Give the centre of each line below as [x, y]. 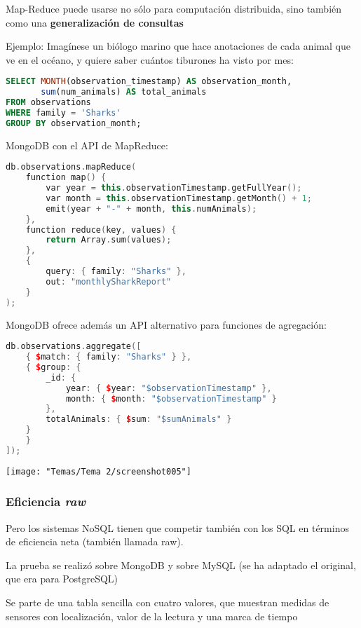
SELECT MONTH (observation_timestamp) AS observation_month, [149, 82]
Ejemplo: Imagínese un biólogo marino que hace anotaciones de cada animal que [178, 46]
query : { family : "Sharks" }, [116, 272]
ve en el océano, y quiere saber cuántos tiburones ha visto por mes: [150, 59]
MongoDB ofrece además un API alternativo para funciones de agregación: [166, 324]
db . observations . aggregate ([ [74, 347]
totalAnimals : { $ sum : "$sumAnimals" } [139, 419]
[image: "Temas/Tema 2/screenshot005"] [98, 471]
